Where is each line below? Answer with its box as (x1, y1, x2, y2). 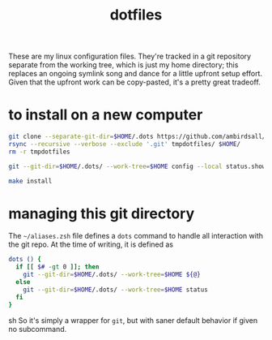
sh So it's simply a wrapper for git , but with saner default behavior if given (8, 315, 257, 325)
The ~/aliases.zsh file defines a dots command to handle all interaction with (8, 231, 264, 241)
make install (8, 177, 53, 185)
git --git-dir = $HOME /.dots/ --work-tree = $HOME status (23, 286, 208, 294)
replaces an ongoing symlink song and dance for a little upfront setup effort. (8, 69, 263, 79)
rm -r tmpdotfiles (8, 148, 70, 156)
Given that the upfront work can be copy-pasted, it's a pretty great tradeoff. (8, 77, 261, 87)
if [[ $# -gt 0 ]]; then (15, 263, 100, 271)
